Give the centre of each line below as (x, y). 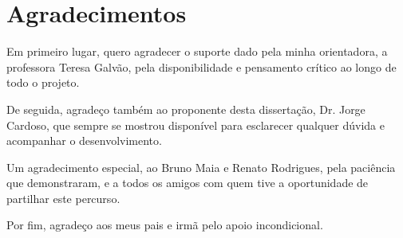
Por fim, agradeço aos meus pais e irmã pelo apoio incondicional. (165, 225)
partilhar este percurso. (63, 198)
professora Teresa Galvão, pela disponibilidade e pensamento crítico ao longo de (201, 66)
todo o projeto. (43, 82)
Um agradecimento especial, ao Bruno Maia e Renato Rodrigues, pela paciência (201, 167)
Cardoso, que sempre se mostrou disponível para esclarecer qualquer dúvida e (196, 125)
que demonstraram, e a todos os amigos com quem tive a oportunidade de (188, 183)
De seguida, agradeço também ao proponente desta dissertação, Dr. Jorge (186, 109)
